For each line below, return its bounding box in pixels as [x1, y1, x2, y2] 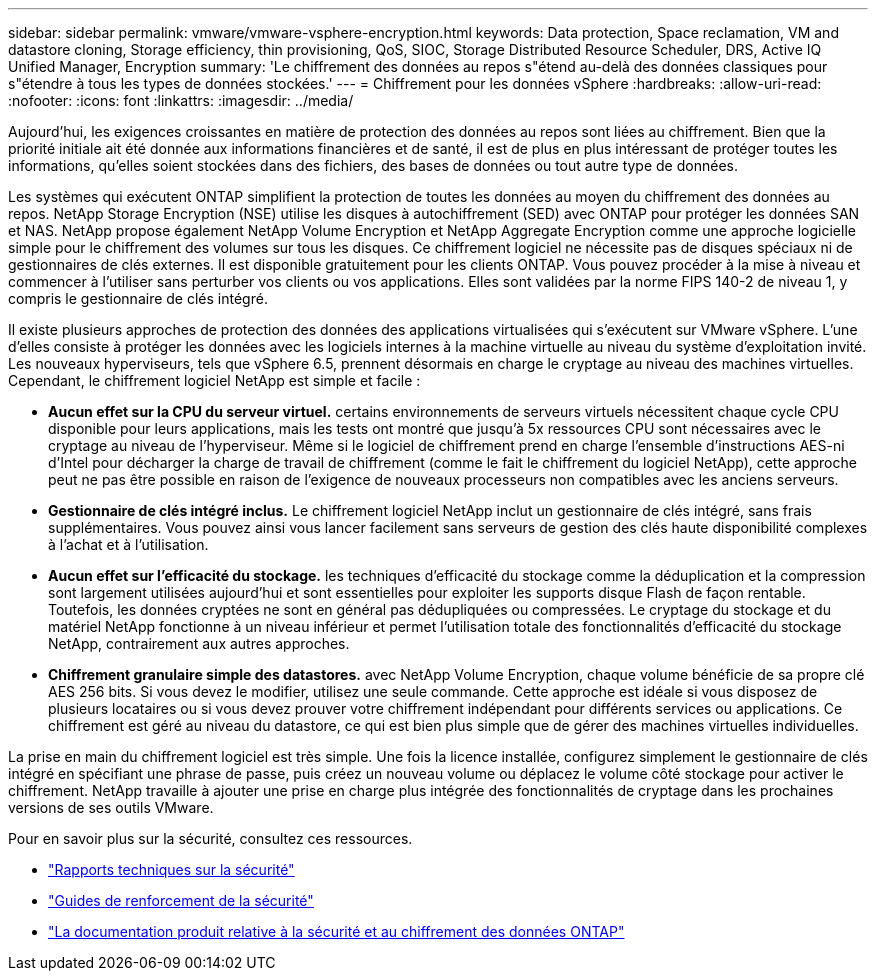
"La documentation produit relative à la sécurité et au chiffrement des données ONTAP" [48, 923, 625, 940]
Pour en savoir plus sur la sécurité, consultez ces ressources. [8, 830, 413, 847]
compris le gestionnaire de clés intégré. [8, 290, 268, 307]
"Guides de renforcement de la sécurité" [48, 892, 314, 909]
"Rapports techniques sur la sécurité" [48, 861, 295, 878]
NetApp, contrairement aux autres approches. [48, 635, 350, 652]
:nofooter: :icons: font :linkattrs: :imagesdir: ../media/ [8, 92, 354, 109]
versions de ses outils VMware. [8, 799, 214, 816]
